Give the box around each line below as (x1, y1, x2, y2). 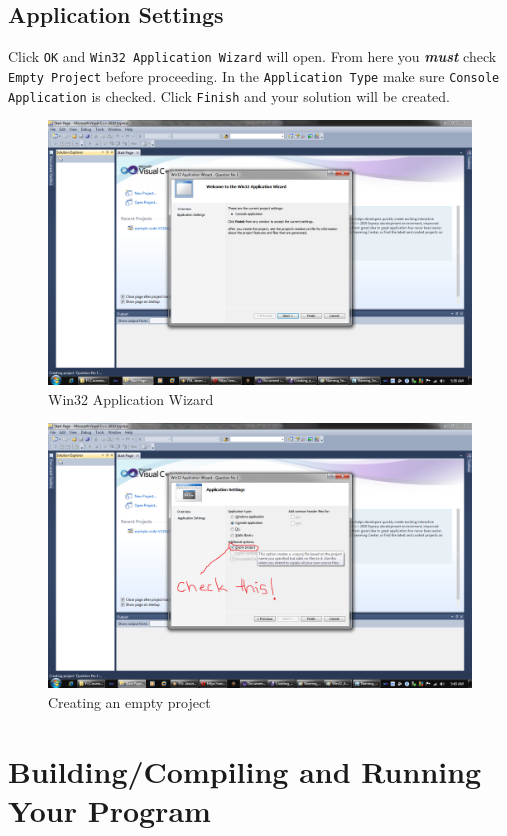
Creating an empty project (48, 691, 211, 712)
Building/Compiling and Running (8, 750, 482, 791)
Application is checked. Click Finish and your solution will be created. (8, 85, 450, 106)
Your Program (8, 789, 211, 830)
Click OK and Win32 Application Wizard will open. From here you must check (8, 46, 497, 67)
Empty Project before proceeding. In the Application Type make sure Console (8, 65, 500, 86)
